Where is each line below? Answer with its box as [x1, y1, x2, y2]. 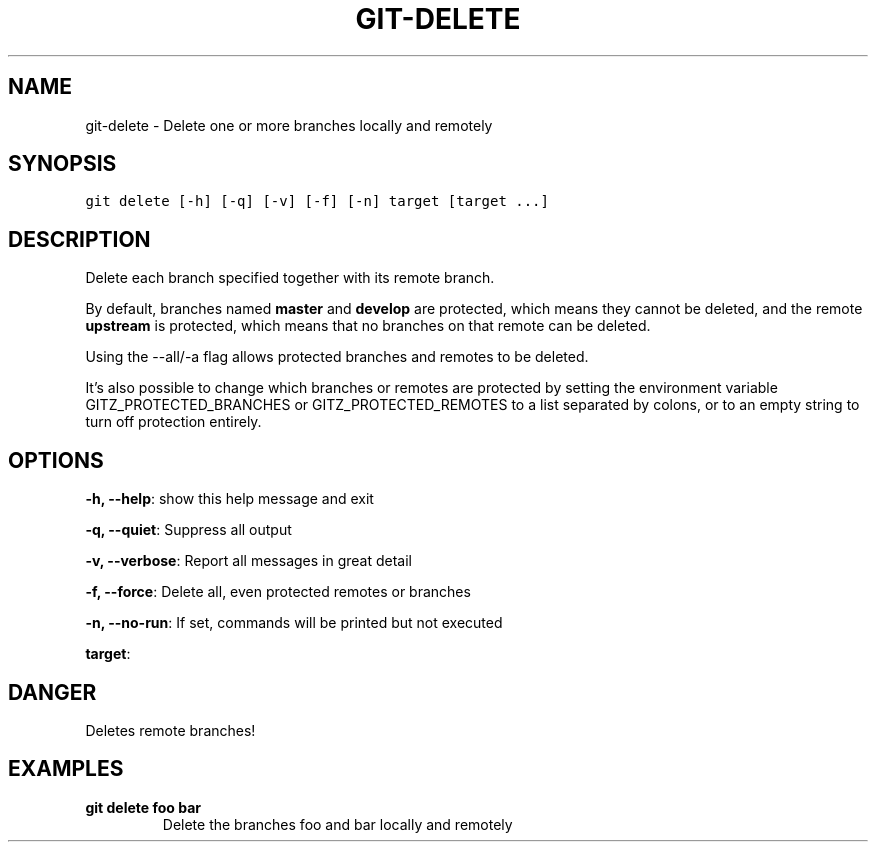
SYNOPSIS [8, 151, 117, 177]
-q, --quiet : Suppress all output [85, 521, 292, 539]
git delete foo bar [85, 798, 201, 816]
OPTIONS [8, 447, 104, 473]
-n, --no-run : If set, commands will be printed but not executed [85, 614, 503, 632]
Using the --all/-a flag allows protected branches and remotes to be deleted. [85, 348, 589, 366]
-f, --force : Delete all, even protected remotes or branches [85, 583, 471, 601]
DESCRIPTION [8, 226, 151, 252]
